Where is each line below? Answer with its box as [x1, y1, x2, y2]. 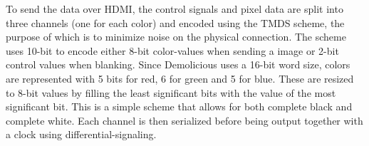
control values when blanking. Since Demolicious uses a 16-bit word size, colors [6, 57, 350, 72]
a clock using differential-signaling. [6, 127, 157, 142]
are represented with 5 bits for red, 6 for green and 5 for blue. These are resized [6, 71, 354, 85]
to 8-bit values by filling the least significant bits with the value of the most [6, 85, 336, 100]
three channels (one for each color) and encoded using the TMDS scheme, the [6, 15, 345, 30]
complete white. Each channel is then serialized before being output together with [6, 113, 363, 127]
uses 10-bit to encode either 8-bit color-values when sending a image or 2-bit [6, 43, 339, 58]
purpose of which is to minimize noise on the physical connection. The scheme [6, 29, 346, 44]
